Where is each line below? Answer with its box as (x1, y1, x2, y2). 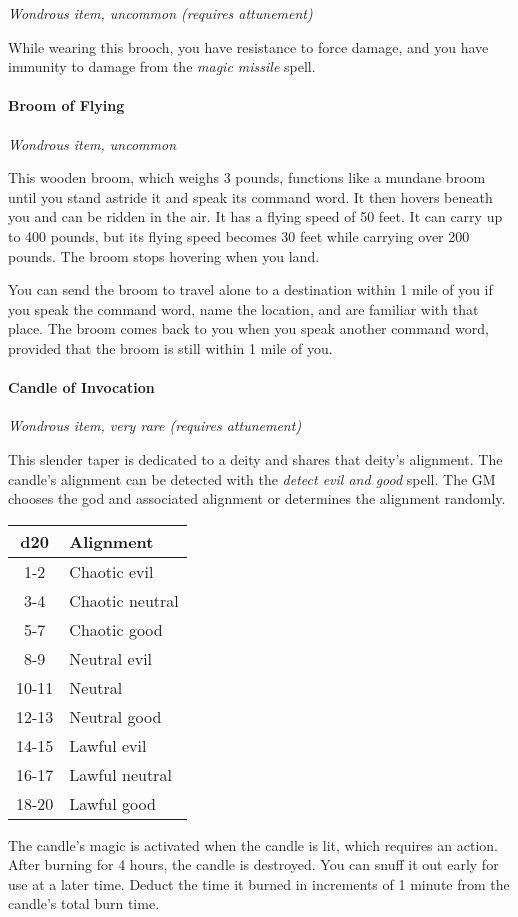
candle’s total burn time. (8, 893, 160, 914)
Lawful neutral (69, 762, 172, 786)
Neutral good (69, 704, 162, 728)
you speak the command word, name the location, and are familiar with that (8, 298, 479, 319)
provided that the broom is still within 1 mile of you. (8, 337, 333, 358)
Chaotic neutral (69, 588, 179, 612)
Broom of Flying (8, 95, 125, 116)
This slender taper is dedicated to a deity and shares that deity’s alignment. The (8, 448, 503, 469)
